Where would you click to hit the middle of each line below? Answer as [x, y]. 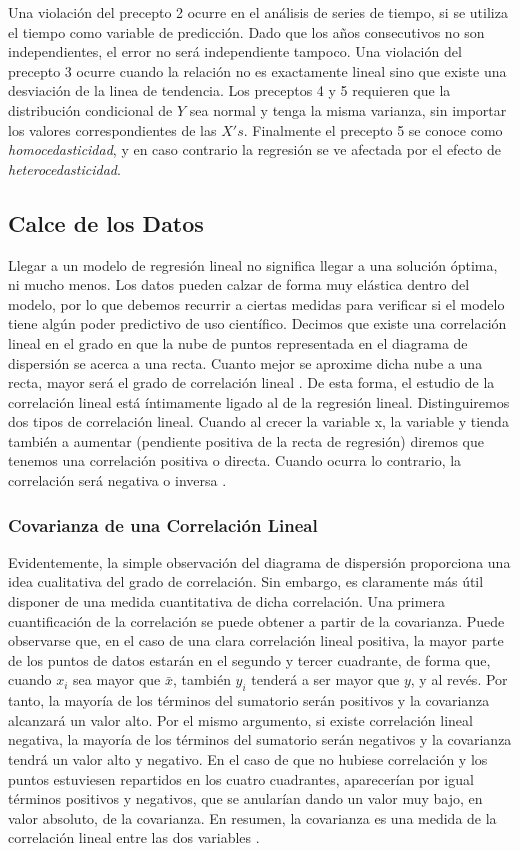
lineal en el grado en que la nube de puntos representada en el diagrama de [238, 342]
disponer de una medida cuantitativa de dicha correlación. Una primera [227, 601]
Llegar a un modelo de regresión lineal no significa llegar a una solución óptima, [253, 264]
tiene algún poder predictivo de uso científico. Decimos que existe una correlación [257, 323]
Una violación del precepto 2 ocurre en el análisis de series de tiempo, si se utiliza [258, 12]
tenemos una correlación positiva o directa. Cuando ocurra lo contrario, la [235, 460]
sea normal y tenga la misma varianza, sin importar [348, 109]
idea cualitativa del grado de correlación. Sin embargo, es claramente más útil [246, 581]
